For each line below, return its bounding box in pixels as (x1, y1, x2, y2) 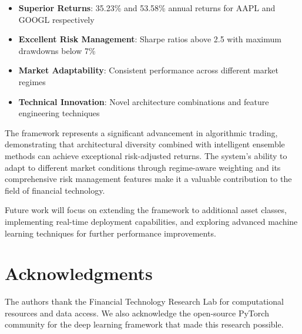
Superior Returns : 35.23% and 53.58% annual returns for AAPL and (18, 2, 276, 14)
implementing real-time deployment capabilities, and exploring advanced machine (5, 215, 298, 227)
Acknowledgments (5, 261, 153, 285)
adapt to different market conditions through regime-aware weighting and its (5, 161, 281, 173)
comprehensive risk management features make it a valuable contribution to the (5, 173, 292, 185)
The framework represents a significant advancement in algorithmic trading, (5, 126, 278, 139)
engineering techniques (18, 107, 100, 119)
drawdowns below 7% (18, 44, 96, 56)
